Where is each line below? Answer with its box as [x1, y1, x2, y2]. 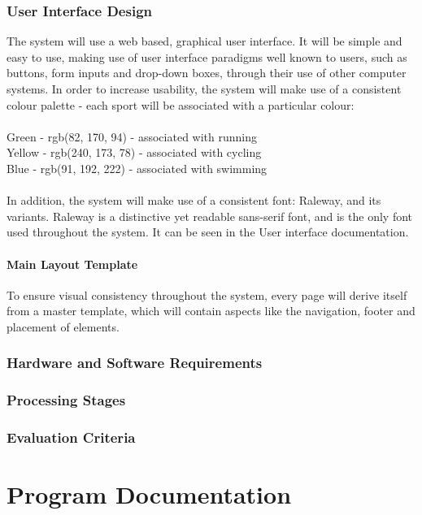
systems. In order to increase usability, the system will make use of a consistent [7, 80, 402, 97]
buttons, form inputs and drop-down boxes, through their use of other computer [7, 64, 407, 81]
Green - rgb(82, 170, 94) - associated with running [7, 128, 257, 145]
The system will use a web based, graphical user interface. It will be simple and [7, 32, 402, 50]
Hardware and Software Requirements [7, 353, 263, 373]
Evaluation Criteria [7, 427, 136, 448]
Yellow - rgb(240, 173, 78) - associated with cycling [7, 144, 262, 161]
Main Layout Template [7, 255, 138, 272]
